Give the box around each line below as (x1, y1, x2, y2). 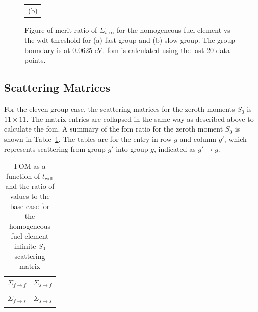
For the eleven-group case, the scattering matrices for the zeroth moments (4, 103, 235, 114)
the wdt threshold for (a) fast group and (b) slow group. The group (24, 35, 236, 45)
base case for (10, 200, 50, 211)
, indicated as (153, 143, 196, 154)
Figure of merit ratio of (24, 24, 97, 35)
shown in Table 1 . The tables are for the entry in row (4, 134, 172, 144)
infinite (14, 241, 36, 251)
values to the (10, 191, 50, 201)
